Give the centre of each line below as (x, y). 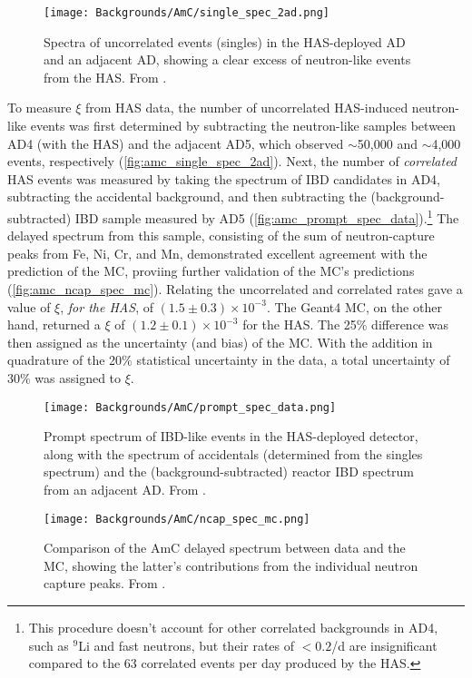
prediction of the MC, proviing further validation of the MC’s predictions (211, 271)
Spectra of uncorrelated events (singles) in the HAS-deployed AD (225, 41)
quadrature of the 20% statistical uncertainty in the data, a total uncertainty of (229, 360)
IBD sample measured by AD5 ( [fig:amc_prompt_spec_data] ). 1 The (267, 216)
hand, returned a (54, 324)
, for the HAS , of (107, 306)
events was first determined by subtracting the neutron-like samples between (243, 126)
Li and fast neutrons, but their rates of (187, 645)
